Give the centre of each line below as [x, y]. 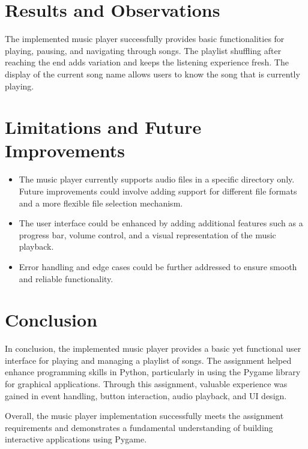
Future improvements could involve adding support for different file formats [158, 191]
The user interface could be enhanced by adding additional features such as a [161, 223]
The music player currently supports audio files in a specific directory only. [157, 179]
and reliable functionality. [66, 278]
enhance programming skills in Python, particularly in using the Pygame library [153, 372]
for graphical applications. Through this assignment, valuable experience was [146, 384]
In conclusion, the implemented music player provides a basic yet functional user [153, 348]
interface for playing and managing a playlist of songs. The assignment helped [148, 360]
